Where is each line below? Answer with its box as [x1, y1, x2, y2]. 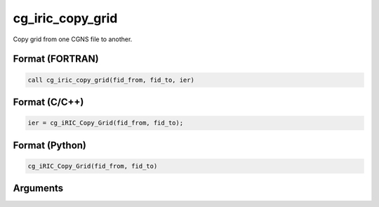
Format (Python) [13, 139, 87, 151]
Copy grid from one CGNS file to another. [13, 35, 133, 43]
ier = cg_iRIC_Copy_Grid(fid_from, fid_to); [27, 119, 184, 127]
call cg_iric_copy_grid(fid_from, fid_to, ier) [27, 76, 194, 84]
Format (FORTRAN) [13, 53, 99, 65]
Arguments [13, 183, 64, 194]
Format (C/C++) [13, 96, 84, 108]
